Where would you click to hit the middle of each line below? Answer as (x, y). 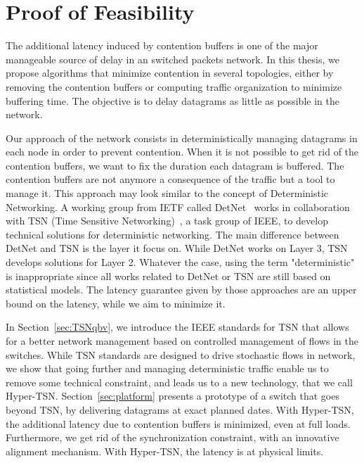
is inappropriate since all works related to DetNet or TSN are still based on (168, 275)
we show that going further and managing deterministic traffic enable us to (167, 368)
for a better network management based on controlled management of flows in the (182, 341)
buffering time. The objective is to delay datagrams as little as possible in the (173, 100)
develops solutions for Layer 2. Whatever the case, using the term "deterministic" (180, 262)
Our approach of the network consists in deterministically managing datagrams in (182, 138)
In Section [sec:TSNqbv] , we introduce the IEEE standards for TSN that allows (177, 327)
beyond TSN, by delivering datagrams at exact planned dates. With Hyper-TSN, (180, 409)
